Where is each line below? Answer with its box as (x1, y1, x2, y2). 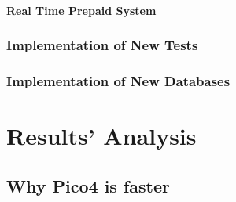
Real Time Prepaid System (6, 2, 157, 18)
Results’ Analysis (6, 120, 197, 152)
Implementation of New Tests (6, 35, 198, 55)
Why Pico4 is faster (6, 173, 170, 197)
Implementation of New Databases (6, 70, 230, 90)
